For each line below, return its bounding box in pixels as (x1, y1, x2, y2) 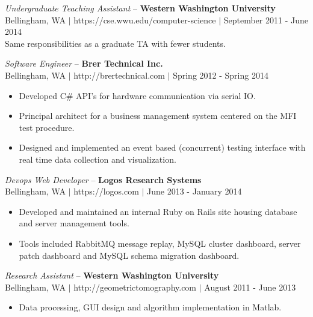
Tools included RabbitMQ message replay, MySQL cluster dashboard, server (19, 237, 301, 249)
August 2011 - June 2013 (204, 280, 296, 293)
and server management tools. (19, 217, 129, 229)
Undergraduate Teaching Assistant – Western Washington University (5, 2, 276, 14)
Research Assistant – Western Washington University (5, 269, 219, 282)
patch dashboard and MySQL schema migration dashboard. (19, 249, 240, 261)
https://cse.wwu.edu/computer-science (73, 13, 216, 26)
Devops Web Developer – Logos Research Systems (5, 173, 202, 186)
